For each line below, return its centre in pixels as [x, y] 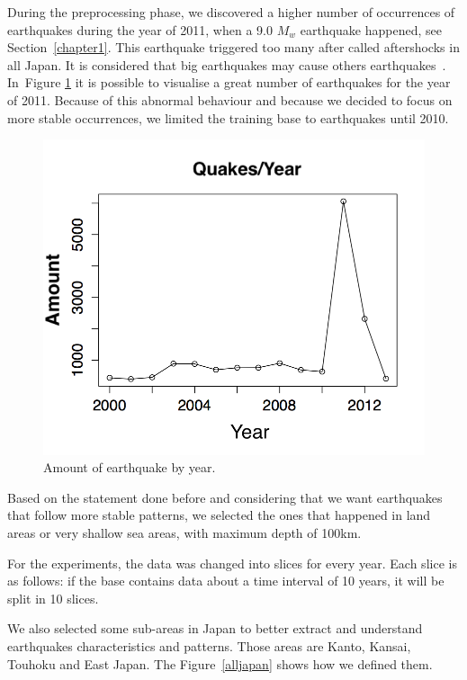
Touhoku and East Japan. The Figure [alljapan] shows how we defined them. [220, 663]
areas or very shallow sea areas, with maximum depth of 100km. [184, 532]
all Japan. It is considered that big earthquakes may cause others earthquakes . [227, 64]
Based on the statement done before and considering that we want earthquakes [225, 497]
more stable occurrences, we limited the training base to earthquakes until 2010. [228, 117]
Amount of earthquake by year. [130, 467]
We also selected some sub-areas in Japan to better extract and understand [215, 628]
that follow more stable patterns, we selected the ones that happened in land [219, 515]
